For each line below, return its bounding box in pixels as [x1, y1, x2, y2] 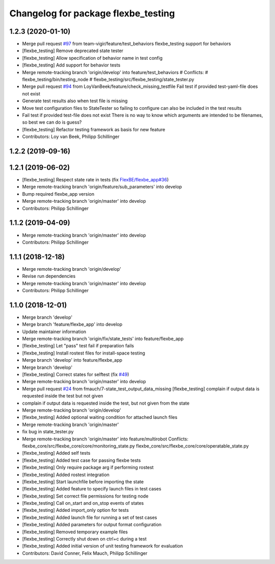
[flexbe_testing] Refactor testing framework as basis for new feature [22, 126, 166, 132]
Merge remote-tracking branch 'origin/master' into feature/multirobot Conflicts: [22, 436, 188, 442]
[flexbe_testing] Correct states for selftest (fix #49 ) [22, 371, 129, 378]
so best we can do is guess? [22, 119, 82, 125]
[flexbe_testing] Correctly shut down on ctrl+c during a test [22, 536, 147, 542]
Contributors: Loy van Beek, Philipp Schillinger [22, 133, 120, 140]
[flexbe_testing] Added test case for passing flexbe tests [22, 457, 141, 463]
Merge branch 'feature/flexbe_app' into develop [22, 321, 123, 327]
